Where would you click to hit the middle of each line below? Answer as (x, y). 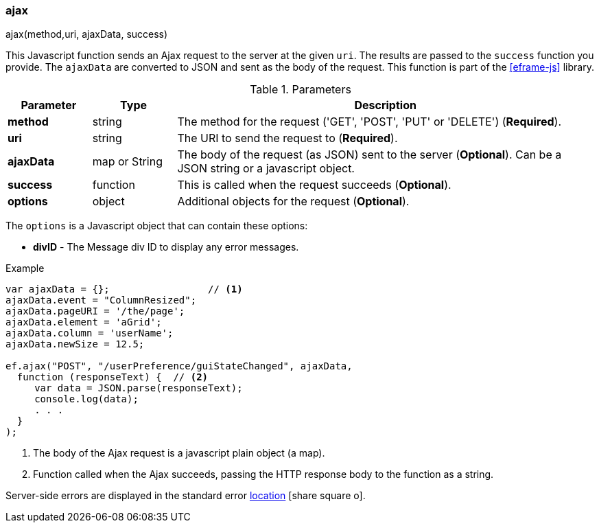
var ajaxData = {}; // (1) (124, 289)
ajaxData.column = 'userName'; (90, 333)
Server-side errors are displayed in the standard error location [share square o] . (186, 496)
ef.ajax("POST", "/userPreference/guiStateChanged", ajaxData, (179, 366)
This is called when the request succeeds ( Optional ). (314, 185)
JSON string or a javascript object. (266, 169)
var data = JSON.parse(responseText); (139, 388)
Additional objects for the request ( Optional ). (293, 202)
